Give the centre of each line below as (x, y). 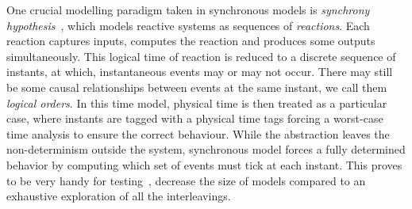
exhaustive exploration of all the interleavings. (119, 196)
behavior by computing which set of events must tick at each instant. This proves (204, 164)
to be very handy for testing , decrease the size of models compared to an (186, 180)
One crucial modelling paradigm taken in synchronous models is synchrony (188, 9)
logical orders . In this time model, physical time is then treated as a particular (197, 103)
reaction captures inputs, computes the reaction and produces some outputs (191, 41)
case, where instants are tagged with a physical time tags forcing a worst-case (195, 118)
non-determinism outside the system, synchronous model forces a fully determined (206, 149)
